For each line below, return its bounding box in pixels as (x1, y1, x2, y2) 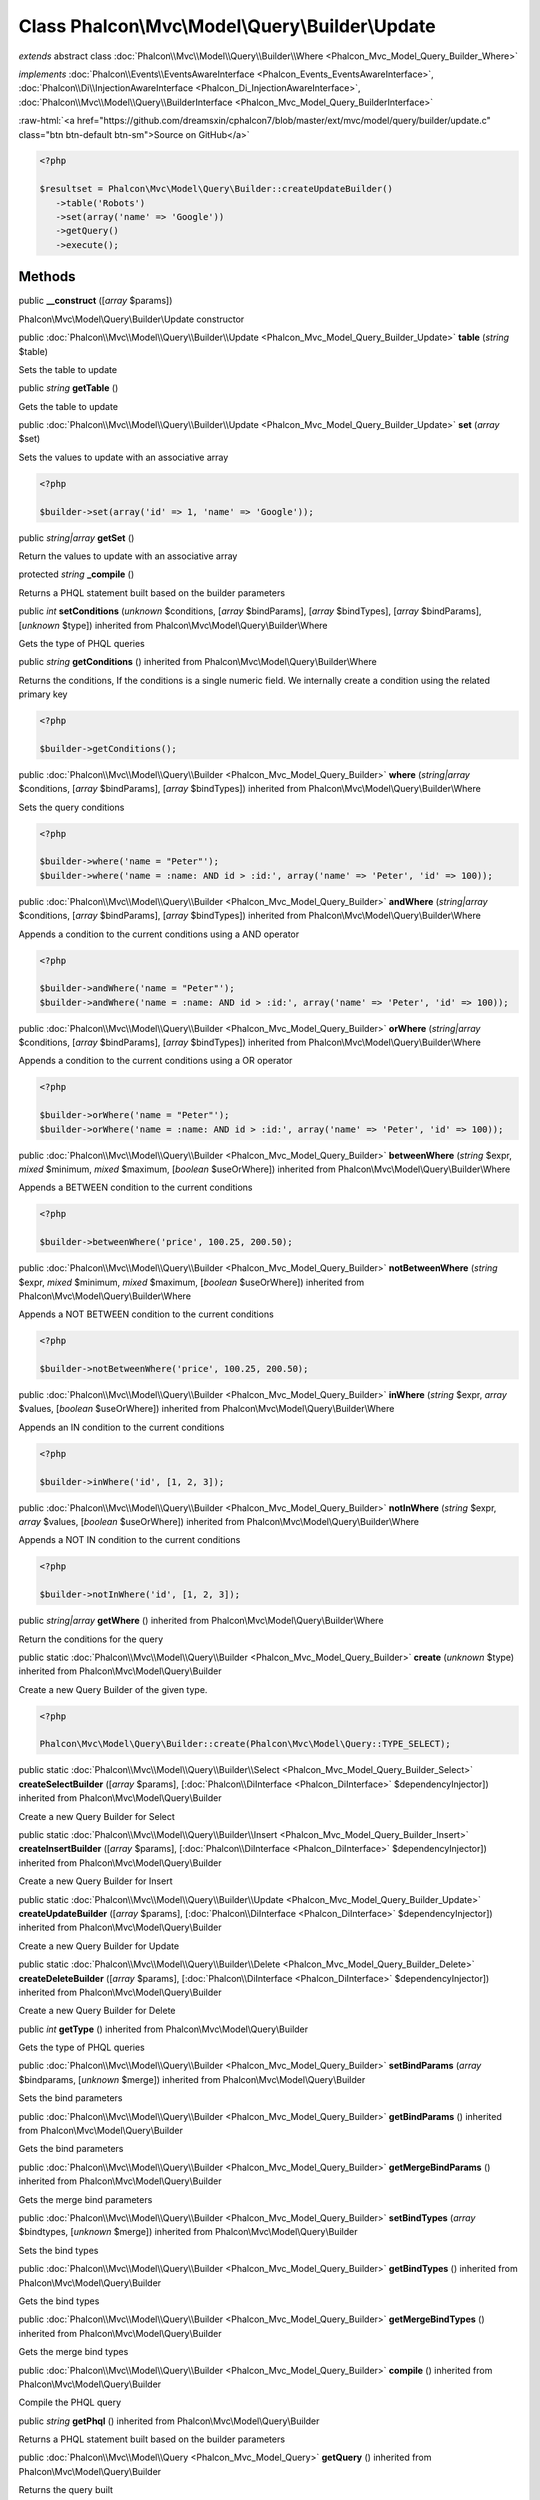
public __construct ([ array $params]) (18, 295, 173, 307)
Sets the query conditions (18, 801, 125, 813)
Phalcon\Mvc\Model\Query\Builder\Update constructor (18, 313, 245, 325)
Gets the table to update (18, 400, 119, 412)
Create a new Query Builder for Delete (18, 2005, 176, 2017)
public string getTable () (18, 382, 119, 394)
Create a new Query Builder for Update (18, 1940, 180, 1952)
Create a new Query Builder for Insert (18, 1875, 173, 1887)
